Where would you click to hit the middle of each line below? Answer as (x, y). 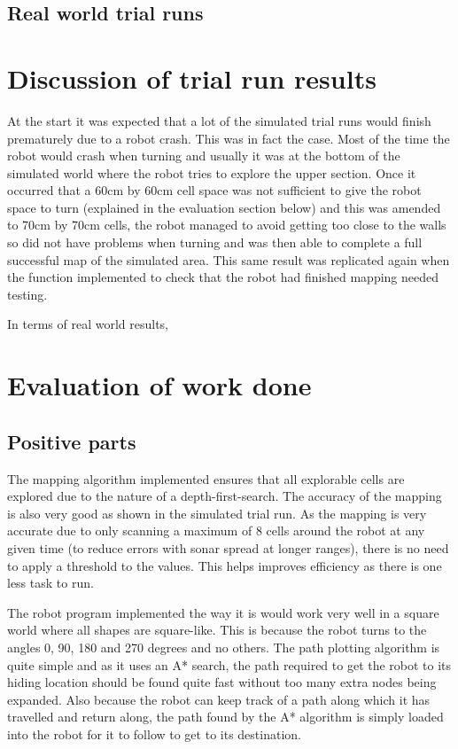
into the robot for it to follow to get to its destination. (154, 733)
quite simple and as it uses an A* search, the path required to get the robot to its (229, 664)
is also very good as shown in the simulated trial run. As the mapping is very (217, 513)
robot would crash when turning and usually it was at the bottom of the (204, 156)
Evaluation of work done (159, 385)
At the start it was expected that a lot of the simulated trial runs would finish (219, 120)
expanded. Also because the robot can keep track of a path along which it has (219, 699)
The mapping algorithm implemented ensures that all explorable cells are (206, 478)
